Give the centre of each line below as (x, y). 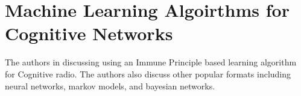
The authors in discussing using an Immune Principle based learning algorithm (151, 62)
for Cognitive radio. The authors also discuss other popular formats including (148, 73)
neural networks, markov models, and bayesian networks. (110, 85)
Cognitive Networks (89, 33)
